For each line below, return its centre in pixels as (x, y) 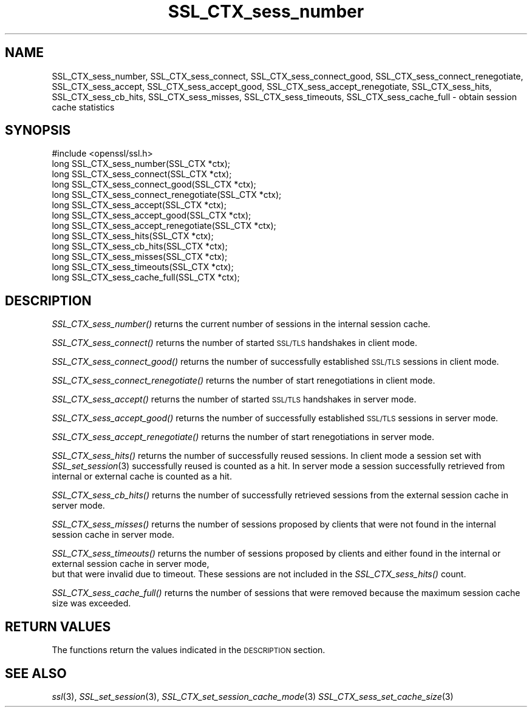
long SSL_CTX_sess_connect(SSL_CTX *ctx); (142, 174)
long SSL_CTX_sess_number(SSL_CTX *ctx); (141, 164)
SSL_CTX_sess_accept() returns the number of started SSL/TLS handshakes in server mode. (234, 399)
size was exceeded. (91, 603)
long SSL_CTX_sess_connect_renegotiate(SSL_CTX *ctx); (167, 195)
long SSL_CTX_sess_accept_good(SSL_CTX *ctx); (152, 215)
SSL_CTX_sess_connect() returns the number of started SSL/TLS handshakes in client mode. (234, 343)
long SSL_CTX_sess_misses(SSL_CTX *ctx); (140, 257)
